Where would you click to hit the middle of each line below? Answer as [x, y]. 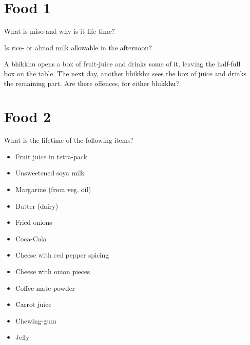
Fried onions [34, 222]
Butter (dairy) [37, 205]
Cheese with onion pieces [53, 271]
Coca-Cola [31, 238]
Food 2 [28, 117]
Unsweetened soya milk [50, 173]
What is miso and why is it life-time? [59, 31]
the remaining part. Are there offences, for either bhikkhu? [92, 83]
